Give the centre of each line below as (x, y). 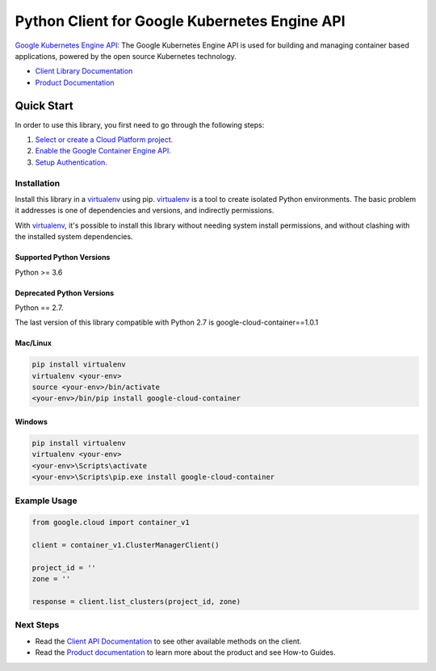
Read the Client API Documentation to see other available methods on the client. (168, 641)
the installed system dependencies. (74, 237)
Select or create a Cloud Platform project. (104, 140)
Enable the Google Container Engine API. (103, 151)
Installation (38, 183)
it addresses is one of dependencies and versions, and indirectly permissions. (145, 211)
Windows (31, 422)
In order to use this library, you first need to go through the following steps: (140, 124)
